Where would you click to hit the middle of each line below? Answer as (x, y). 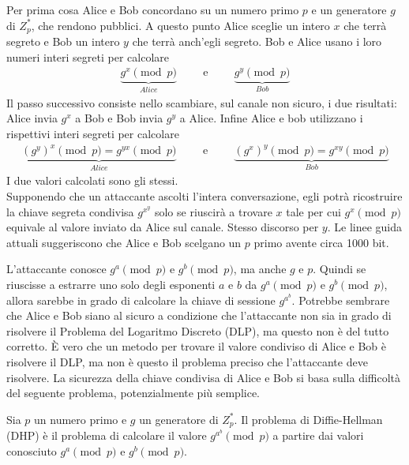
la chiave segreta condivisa (70, 211)
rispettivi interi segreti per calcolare (93, 133)
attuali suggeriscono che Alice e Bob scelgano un (124, 242)
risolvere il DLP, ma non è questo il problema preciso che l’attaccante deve (187, 361)
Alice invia (32, 118)
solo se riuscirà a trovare (213, 211)
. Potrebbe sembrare (341, 300)
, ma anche (260, 269)
